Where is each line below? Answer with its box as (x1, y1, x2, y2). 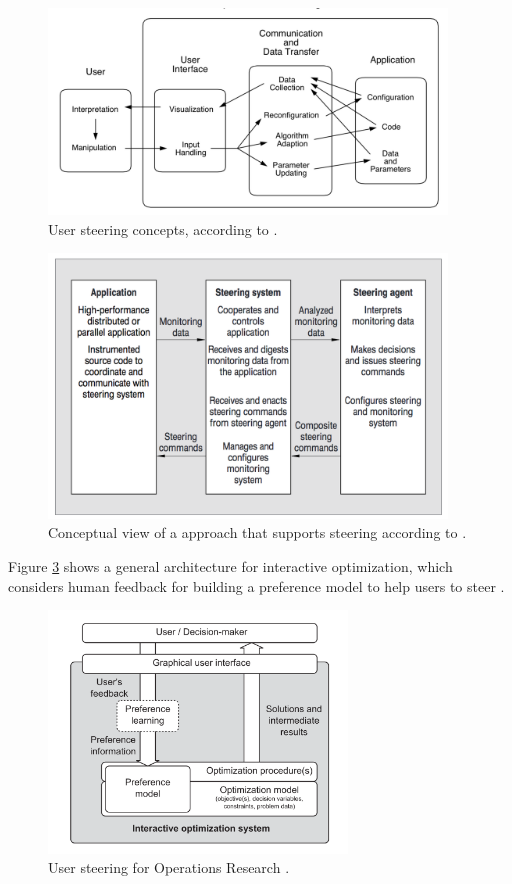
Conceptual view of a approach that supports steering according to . (48, 522, 467, 543)
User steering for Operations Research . (48, 857, 290, 878)
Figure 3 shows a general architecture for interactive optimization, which (8, 556, 453, 577)
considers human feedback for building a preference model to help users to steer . (8, 575, 505, 596)
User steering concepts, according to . (48, 218, 278, 239)
